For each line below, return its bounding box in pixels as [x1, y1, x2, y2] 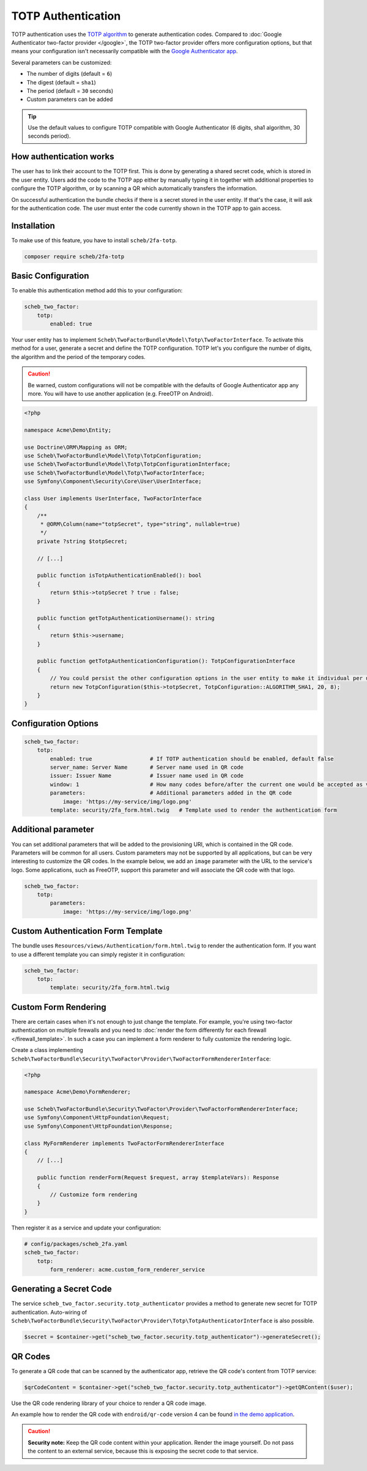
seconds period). [28, 132, 71, 140]
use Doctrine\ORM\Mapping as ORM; [24, 443, 128, 451]
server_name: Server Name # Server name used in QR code [50, 764, 244, 771]
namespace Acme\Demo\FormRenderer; [24, 1089, 131, 1095]
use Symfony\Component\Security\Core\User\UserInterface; [24, 478, 202, 485]
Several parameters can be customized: [11, 59, 112, 66]
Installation [11, 220, 55, 231]
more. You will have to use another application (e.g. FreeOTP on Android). [28, 390, 213, 398]
